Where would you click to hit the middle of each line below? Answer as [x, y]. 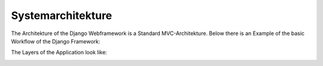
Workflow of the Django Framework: [56, 41]
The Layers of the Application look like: [59, 52]
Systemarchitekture [62, 15]
